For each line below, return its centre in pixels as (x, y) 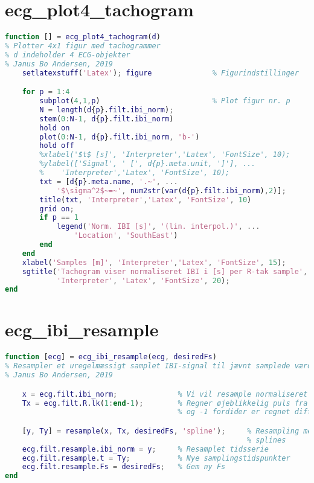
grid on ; (57, 209)
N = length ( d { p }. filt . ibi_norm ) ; (107, 110)
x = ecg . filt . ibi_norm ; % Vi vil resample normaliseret (165, 394)
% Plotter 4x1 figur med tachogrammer (83, 46)
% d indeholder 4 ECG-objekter (68, 55)
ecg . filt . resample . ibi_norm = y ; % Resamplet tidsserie (145, 449)
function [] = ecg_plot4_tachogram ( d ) (83, 37)
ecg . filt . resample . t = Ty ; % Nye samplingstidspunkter (156, 458)
